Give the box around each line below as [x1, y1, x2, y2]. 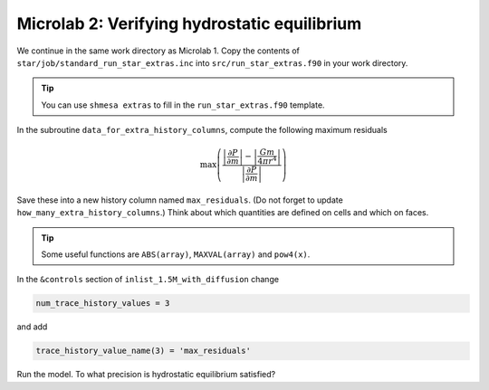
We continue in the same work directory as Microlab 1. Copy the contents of [16, 45, 301, 56]
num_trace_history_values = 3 [35, 299, 170, 309]
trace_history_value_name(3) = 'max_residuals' [35, 346, 251, 357]
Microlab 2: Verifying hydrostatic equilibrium [16, 14, 362, 33]
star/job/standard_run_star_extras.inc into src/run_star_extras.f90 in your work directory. [16, 57, 408, 68]
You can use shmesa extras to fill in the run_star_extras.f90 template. [41, 100, 325, 110]
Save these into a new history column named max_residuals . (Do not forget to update [16, 195, 343, 205]
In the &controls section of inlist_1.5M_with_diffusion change [16, 274, 280, 285]
